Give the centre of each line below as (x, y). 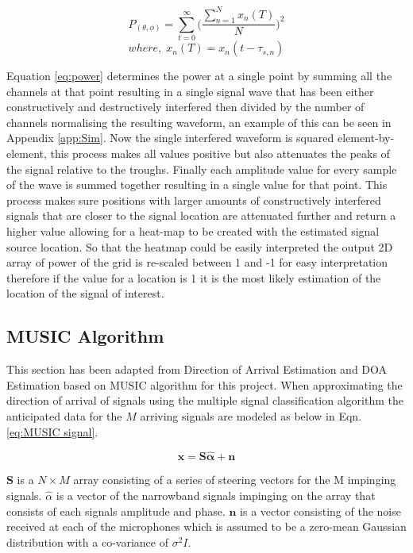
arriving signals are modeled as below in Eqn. (251, 415)
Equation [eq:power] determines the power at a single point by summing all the (199, 76)
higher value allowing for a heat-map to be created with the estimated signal (193, 231)
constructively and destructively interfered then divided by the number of (185, 107)
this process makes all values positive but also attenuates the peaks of (220, 154)
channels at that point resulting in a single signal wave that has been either (190, 91)
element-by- (366, 138)
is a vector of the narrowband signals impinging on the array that (216, 495)
